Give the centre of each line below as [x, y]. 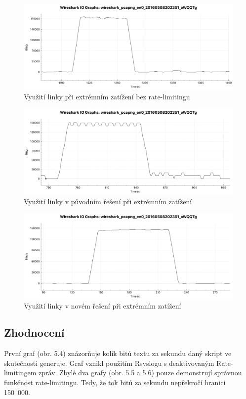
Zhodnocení [34, 332]
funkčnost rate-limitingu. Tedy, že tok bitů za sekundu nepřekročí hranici [115, 382]
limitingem [20, 373]
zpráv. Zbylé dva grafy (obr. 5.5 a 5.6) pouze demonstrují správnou [140, 373]
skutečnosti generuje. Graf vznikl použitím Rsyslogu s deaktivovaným [109, 363]
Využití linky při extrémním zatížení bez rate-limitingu [107, 97]
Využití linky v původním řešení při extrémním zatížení [108, 201]
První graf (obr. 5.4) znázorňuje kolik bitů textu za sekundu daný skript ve [118, 353]
